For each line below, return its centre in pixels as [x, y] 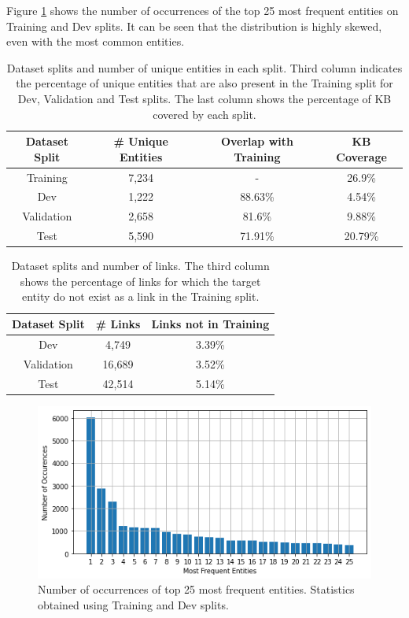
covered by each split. [204, 114]
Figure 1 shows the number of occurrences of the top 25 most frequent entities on [203, 10]
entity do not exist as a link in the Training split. [141, 296]
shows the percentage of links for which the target [140, 281]
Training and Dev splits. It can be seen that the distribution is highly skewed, [194, 26]
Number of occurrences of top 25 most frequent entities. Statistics [196, 589]
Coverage [361, 156]
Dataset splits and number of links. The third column [140, 266]
